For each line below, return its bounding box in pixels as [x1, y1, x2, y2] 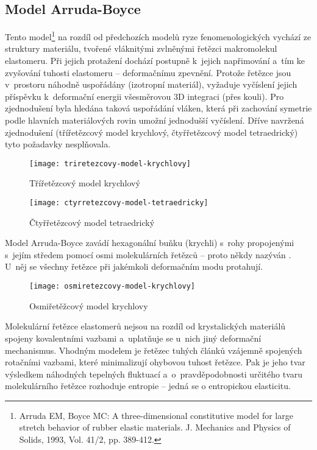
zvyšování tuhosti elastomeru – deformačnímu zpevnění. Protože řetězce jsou [5, 66, 291, 79]
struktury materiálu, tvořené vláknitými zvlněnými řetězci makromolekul [5, 42, 277, 55]
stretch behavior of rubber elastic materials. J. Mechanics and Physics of [19, 421, 291, 434]
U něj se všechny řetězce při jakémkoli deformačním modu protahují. [5, 260, 263, 273]
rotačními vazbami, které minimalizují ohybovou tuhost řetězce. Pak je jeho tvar [5, 356, 305, 368]
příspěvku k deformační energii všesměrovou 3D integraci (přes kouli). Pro [5, 90, 284, 102]
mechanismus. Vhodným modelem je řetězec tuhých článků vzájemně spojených [5, 343, 302, 356]
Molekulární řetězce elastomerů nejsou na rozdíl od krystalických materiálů [5, 320, 286, 332]
